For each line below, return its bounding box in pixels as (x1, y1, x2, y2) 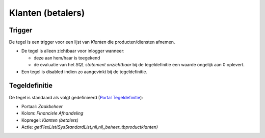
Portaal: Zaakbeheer (21, 103, 63, 109)
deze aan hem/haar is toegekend (33, 55, 100, 61)
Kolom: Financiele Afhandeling (21, 110, 83, 116)
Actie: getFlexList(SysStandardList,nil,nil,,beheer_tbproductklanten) (21, 124, 158, 130)
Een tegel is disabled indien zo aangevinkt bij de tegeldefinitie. (21, 69, 147, 75)
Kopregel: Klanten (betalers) (21, 117, 79, 123)
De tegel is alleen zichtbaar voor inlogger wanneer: (21, 48, 125, 54)
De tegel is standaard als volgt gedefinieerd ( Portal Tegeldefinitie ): (9, 94, 143, 100)
